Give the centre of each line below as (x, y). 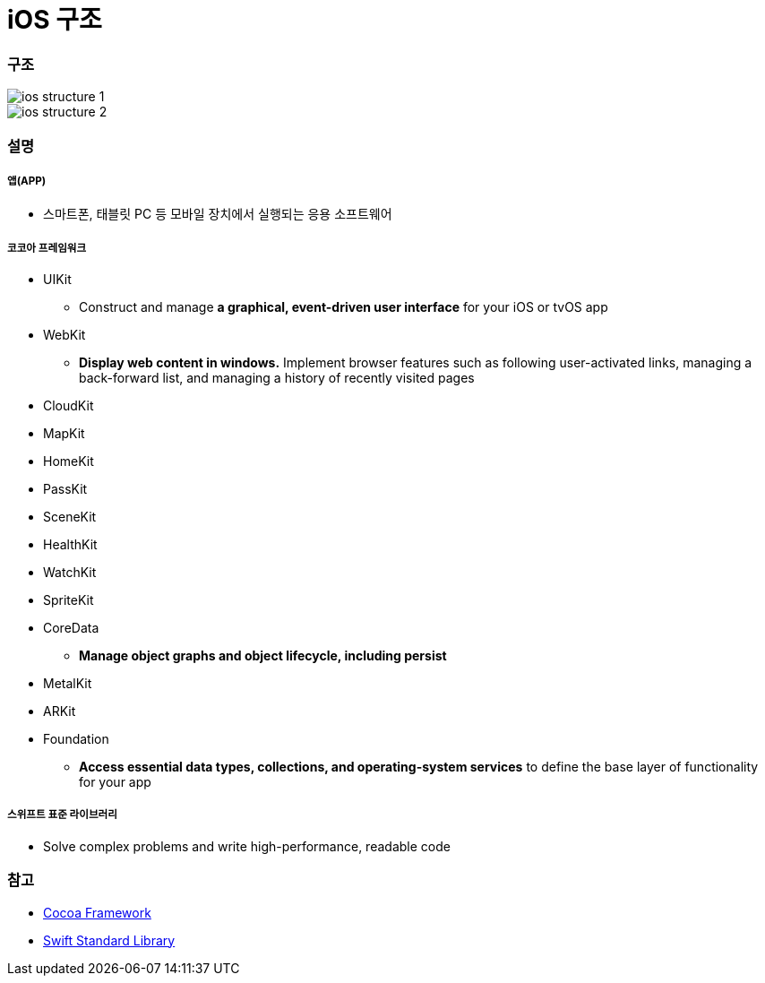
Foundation (76, 739)
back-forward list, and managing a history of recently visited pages (277, 378)
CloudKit (69, 406)
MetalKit (68, 684)
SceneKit (70, 517)
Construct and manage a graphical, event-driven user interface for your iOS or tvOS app (344, 307)
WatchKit (70, 573)
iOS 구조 (55, 20)
